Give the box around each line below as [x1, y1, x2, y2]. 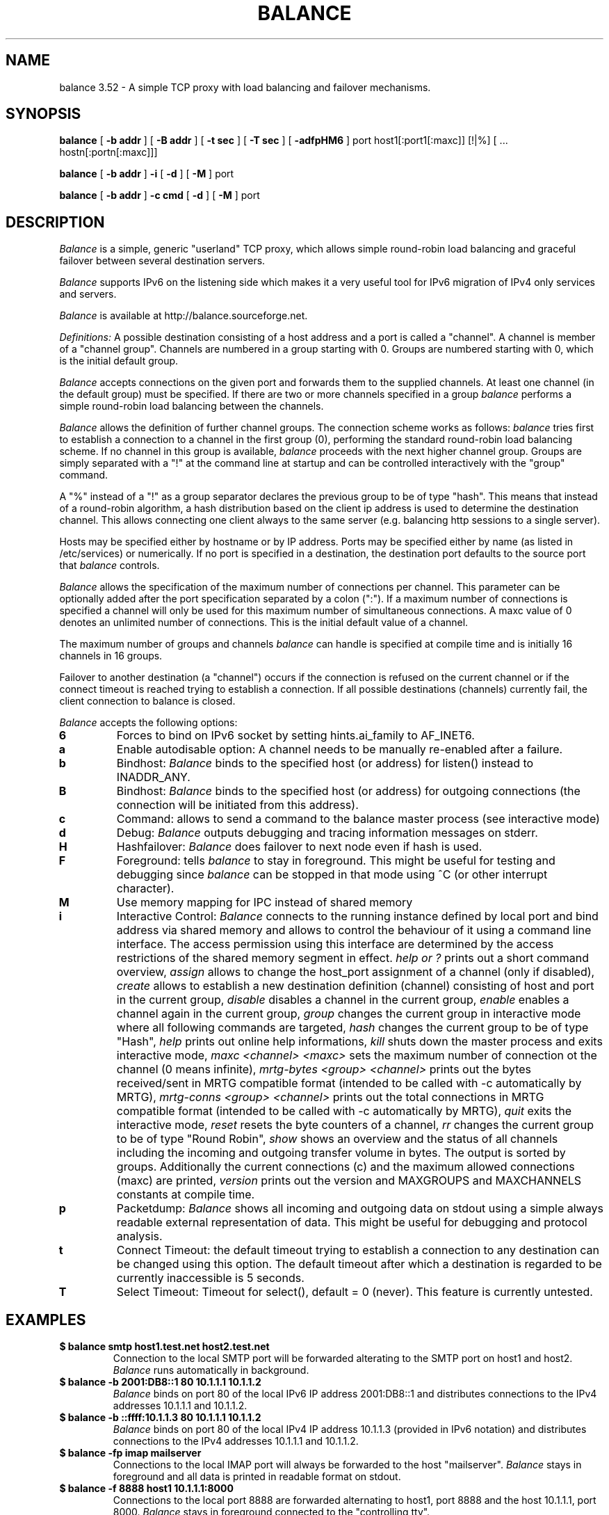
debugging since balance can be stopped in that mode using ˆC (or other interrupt [116, 867, 548, 882]
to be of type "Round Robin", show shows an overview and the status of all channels [116, 1132, 558, 1146]
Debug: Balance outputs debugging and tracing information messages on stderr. [116, 826, 538, 840]
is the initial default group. [59, 355, 179, 367]
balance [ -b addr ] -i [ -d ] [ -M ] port [59, 168, 234, 180]
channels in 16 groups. [59, 650, 163, 662]
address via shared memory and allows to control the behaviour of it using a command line [116, 923, 592, 938]
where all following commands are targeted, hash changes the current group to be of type [116, 1020, 589, 1035]
